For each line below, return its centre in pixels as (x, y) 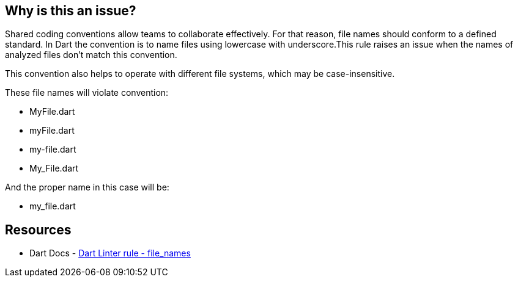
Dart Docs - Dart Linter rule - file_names (110, 253)
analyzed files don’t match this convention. (91, 55)
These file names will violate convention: (87, 93)
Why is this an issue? (71, 11)
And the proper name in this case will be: (87, 187)
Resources (38, 230)
